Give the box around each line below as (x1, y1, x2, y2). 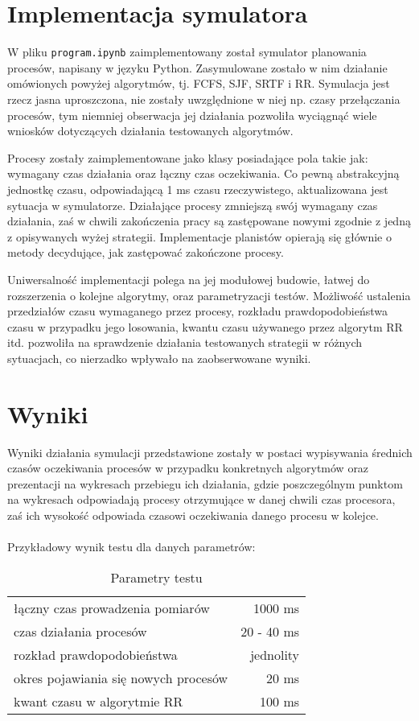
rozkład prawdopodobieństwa (14, 645, 178, 664)
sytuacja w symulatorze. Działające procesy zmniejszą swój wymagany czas (7, 196, 378, 213)
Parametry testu (110, 567, 203, 587)
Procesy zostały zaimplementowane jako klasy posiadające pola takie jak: (7, 149, 368, 166)
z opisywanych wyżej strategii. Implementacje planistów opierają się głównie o (7, 228, 392, 245)
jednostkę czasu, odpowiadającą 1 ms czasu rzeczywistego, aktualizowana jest (7, 180, 388, 197)
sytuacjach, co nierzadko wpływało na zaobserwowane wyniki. (7, 349, 311, 366)
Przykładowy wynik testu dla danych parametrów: (7, 538, 256, 555)
